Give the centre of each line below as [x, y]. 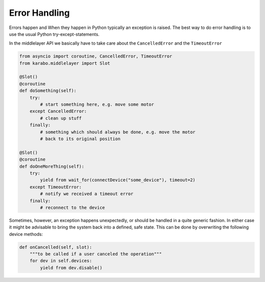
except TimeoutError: [56, 187]
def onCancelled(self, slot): [56, 247]
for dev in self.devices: [61, 261]
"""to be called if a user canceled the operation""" [96, 254]
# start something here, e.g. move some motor [97, 105]
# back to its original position [80, 139]
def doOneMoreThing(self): [52, 166]
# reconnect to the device [72, 207]
